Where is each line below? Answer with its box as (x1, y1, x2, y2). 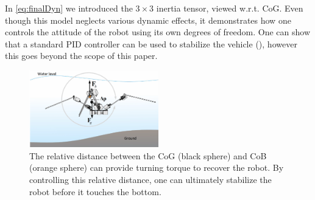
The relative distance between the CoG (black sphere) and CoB (29, 149, 267, 162)
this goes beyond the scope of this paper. (5, 49, 158, 62)
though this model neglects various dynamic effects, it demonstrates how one (5, 13, 291, 26)
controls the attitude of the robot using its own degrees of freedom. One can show (5, 26, 311, 38)
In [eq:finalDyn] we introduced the (5, 2, 133, 14)
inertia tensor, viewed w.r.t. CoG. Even (156, 2, 303, 14)
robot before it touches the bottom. (29, 185, 161, 198)
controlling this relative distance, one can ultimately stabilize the (29, 173, 272, 186)
